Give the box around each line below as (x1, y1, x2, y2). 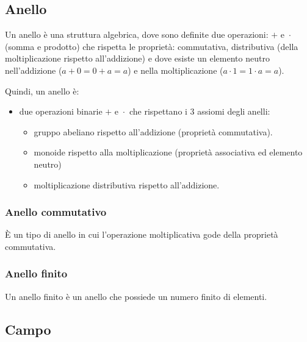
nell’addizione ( (5, 63, 62, 76)
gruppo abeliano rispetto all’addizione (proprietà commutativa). (34, 125, 273, 138)
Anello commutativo (5, 204, 107, 219)
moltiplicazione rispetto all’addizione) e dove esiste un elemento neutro (5, 52, 270, 65)
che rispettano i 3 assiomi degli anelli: (129, 105, 270, 118)
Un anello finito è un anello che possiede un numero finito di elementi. (5, 290, 267, 302)
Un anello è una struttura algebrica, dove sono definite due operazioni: (5, 28, 269, 41)
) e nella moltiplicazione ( (128, 63, 223, 76)
